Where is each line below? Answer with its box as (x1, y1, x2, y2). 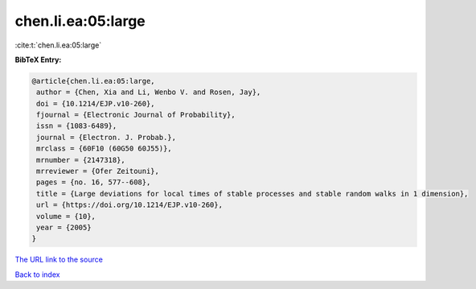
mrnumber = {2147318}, (36, 155, 126, 164)
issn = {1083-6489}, (36, 122, 117, 130)
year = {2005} (36, 223, 92, 232)
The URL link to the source (14, 254, 104, 265)
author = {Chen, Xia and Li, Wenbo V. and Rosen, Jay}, (36, 88, 261, 97)
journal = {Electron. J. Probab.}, (36, 133, 177, 142)
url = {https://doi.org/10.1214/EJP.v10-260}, (36, 200, 223, 209)
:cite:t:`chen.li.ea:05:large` (14, 40, 102, 50)
